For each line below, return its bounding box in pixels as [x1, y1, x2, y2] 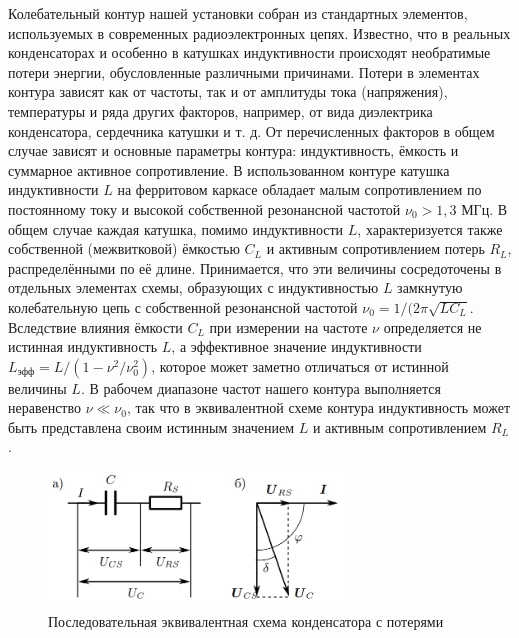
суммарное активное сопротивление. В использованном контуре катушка [8, 159, 450, 180]
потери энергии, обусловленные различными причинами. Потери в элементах [8, 61, 480, 82]
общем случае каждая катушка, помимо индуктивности [8, 218, 344, 239]
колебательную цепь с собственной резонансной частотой [8, 296, 358, 317]
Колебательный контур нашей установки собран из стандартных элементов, [8, 3, 468, 23]
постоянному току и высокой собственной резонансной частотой [8, 198, 401, 219]
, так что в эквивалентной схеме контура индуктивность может [126, 397, 511, 418]
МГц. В [461, 198, 508, 219]
